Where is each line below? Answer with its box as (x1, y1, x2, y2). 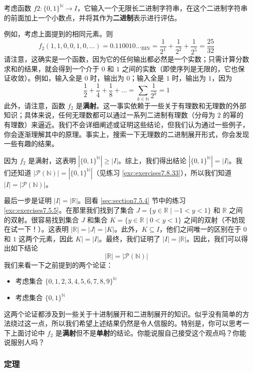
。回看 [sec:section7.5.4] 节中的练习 (78, 195, 186, 205)
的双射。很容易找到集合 (4, 214, 79, 224)
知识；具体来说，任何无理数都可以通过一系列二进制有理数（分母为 (4, 110, 215, 120)
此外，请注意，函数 (4, 100, 65, 110)
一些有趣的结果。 (4, 138, 58, 149)
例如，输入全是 (34, 73, 82, 83)
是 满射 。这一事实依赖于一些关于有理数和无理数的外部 (75, 100, 246, 110)
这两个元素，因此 (18, 233, 73, 243)
